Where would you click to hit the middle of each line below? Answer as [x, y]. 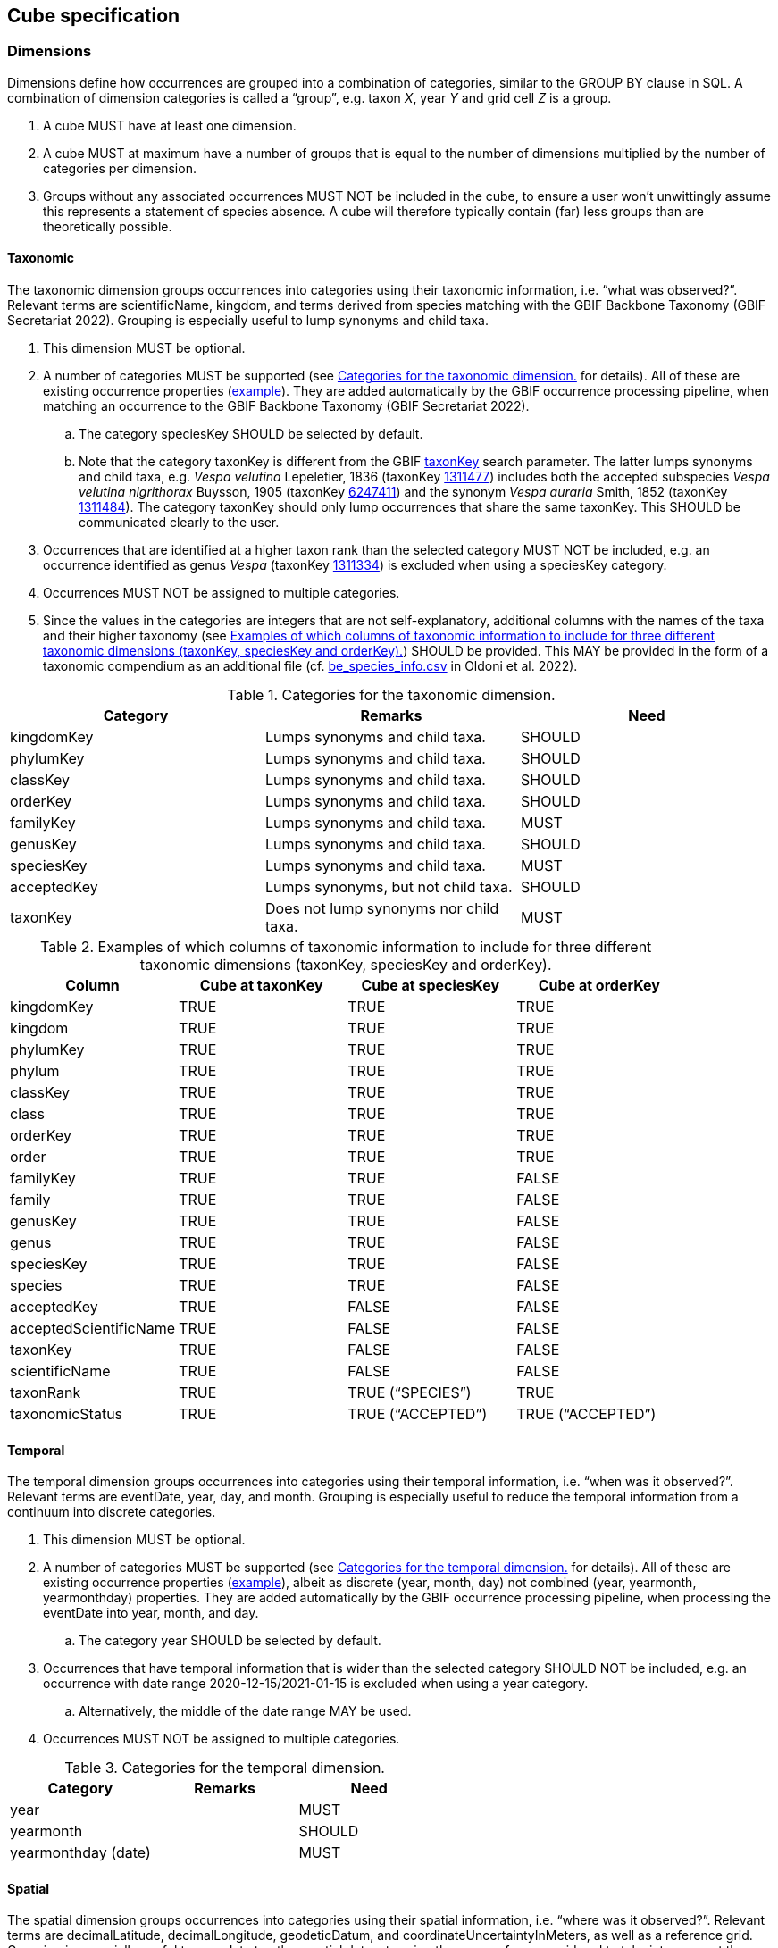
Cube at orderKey [599, 986]
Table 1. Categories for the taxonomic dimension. [391, 695]
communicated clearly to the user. [179, 523]
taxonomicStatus [67, 1414]
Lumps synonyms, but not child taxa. [389, 887]
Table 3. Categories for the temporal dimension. [225, 1768]
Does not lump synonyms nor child [382, 909]
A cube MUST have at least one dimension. [170, 125]
